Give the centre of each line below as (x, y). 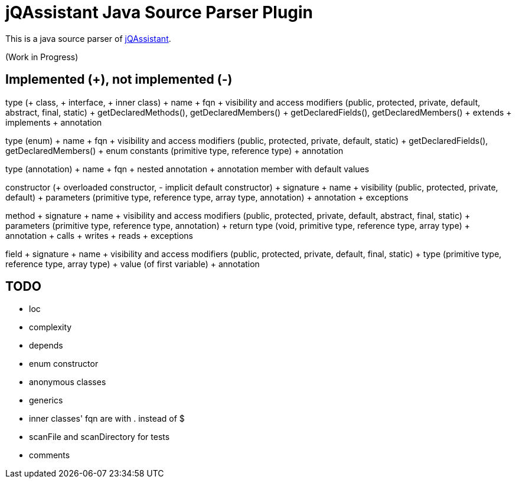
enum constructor (64, 364)
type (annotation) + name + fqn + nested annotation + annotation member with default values (187, 169)
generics (46, 400)
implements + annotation (54, 122)
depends (46, 346)
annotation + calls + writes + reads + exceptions (99, 235)
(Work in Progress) (42, 57)
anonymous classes (68, 382)
